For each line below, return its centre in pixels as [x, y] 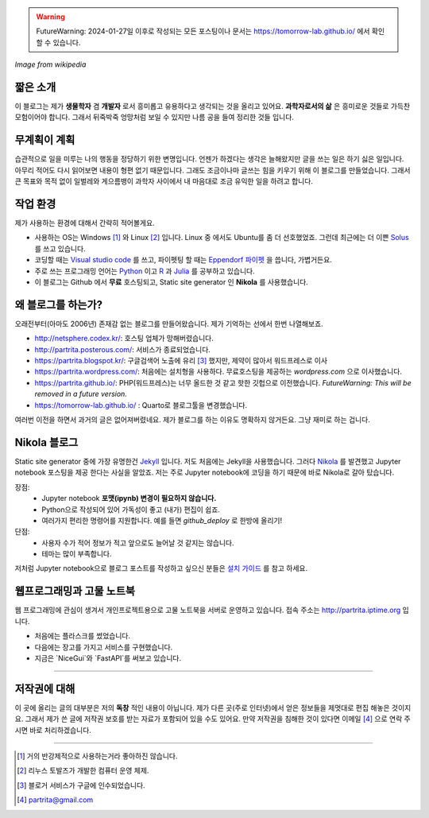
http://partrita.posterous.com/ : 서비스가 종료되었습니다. [122, 349]
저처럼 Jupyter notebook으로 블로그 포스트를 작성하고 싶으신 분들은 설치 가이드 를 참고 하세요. [161, 568]
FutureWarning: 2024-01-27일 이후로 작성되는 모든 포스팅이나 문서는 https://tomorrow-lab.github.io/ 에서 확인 [211, 31]
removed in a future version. [81, 394]
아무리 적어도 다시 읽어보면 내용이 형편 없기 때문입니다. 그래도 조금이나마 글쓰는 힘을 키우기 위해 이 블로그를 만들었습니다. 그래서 [213, 170]
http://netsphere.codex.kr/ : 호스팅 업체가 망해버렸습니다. [124, 339]
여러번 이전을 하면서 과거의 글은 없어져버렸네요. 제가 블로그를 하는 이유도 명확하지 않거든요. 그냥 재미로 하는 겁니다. [193, 420]
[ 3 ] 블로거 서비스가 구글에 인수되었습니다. [81, 785]
